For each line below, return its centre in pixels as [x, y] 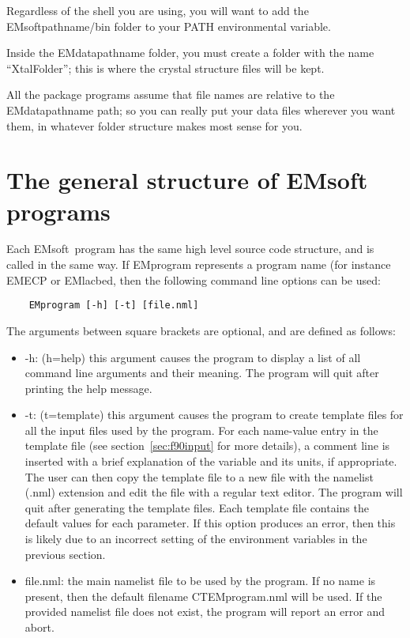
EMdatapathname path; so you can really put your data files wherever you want [201, 109]
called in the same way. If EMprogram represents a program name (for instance [199, 264]
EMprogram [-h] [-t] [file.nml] [114, 306]
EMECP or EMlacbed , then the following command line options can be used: [194, 279]
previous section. [65, 554]
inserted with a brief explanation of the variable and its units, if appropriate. [211, 461]
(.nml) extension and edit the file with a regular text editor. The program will [214, 492]
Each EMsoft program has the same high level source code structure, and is [190, 249]
